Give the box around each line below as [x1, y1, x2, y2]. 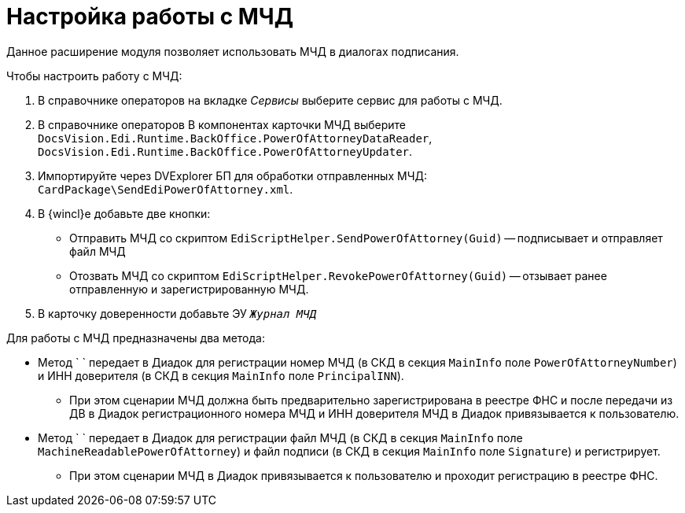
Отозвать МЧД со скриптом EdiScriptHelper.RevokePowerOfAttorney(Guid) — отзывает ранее [69, 268, 607, 282]
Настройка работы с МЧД [6, 3, 293, 30]
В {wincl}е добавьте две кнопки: [38, 206, 211, 220]
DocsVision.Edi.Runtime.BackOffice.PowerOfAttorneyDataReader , [38, 131, 433, 145]
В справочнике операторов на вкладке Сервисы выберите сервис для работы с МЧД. [38, 93, 503, 107]
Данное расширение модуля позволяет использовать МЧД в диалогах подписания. [6, 44, 459, 58]
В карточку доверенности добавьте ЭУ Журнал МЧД [38, 306, 317, 320]
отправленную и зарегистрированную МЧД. [69, 282, 309, 296]
